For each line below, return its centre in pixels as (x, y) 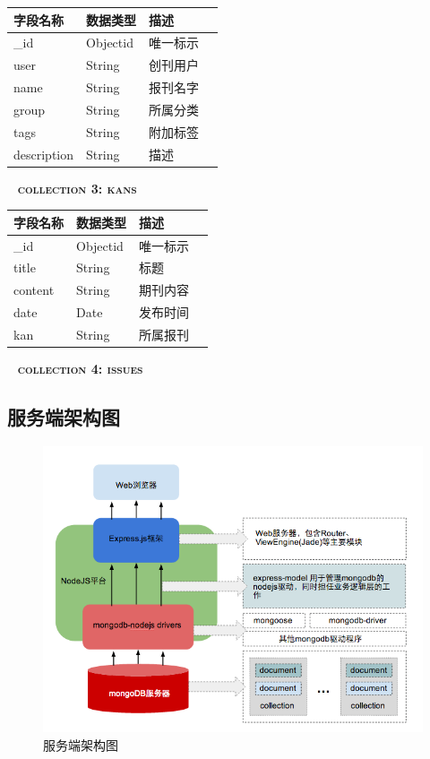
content (34, 290)
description (44, 154)
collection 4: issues (80, 369)
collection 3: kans (77, 188)
